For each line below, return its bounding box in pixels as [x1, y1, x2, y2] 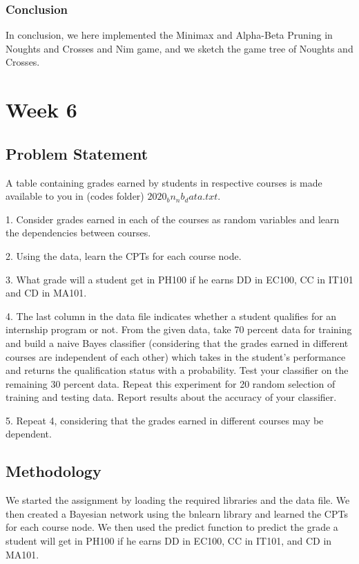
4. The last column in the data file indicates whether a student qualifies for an [6, 308, 337, 323]
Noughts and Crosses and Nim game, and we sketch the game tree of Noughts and [6, 41, 353, 55]
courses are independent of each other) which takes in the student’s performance [6, 349, 346, 364]
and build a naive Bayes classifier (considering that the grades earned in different [6, 335, 349, 350]
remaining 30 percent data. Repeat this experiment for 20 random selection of [6, 376, 336, 391]
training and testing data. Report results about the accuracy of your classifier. [6, 390, 337, 404]
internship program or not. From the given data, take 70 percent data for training [6, 322, 352, 337]
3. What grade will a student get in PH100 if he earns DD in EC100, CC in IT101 [6, 272, 353, 286]
